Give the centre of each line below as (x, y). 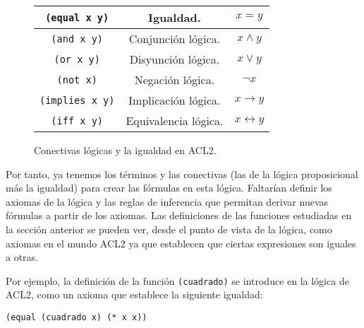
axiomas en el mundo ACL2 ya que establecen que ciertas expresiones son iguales (181, 243)
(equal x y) (77, 17)
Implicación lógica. (175, 100)
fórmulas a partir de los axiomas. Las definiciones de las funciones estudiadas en (179, 215)
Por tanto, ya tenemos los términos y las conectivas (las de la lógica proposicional (182, 174)
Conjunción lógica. (175, 39)
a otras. (22, 257)
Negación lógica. (175, 80)
